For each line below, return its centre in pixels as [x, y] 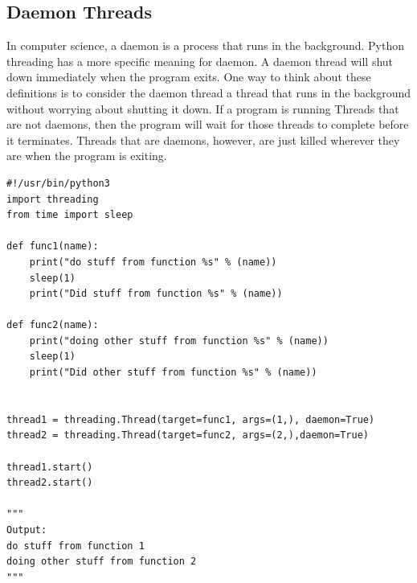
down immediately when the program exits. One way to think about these [189, 77]
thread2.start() [50, 483]
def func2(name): [53, 325]
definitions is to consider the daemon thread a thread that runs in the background [208, 92]
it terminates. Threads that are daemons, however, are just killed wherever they [203, 140]
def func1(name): [53, 246]
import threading [53, 199]
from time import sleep [70, 215]
